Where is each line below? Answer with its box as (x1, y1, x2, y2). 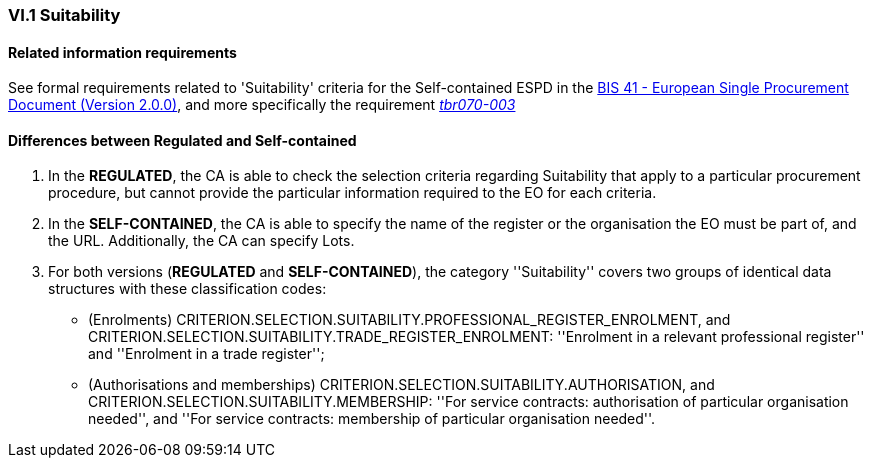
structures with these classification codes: (48, 280, 327, 298)
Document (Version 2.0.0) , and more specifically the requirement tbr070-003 (8, 96, 516, 114)
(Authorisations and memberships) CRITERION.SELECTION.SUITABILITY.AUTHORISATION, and (88, 376, 715, 394)
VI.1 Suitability (8, 5, 121, 25)
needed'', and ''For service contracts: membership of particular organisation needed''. (88, 410, 656, 428)
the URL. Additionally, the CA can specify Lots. (48, 232, 355, 250)
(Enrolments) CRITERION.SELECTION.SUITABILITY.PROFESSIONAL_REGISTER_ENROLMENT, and (88, 311, 731, 329)
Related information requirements (8, 43, 237, 61)
